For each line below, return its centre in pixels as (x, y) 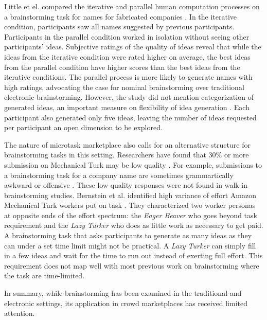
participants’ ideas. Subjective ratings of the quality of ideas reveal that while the (133, 47)
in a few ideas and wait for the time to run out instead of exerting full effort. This (133, 255)
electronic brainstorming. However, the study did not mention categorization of (129, 97)
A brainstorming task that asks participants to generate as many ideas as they (128, 235)
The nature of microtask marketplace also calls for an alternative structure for (127, 144)
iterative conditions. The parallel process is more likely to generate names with (128, 77)
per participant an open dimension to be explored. (83, 127)
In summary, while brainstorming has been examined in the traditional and (123, 293)
